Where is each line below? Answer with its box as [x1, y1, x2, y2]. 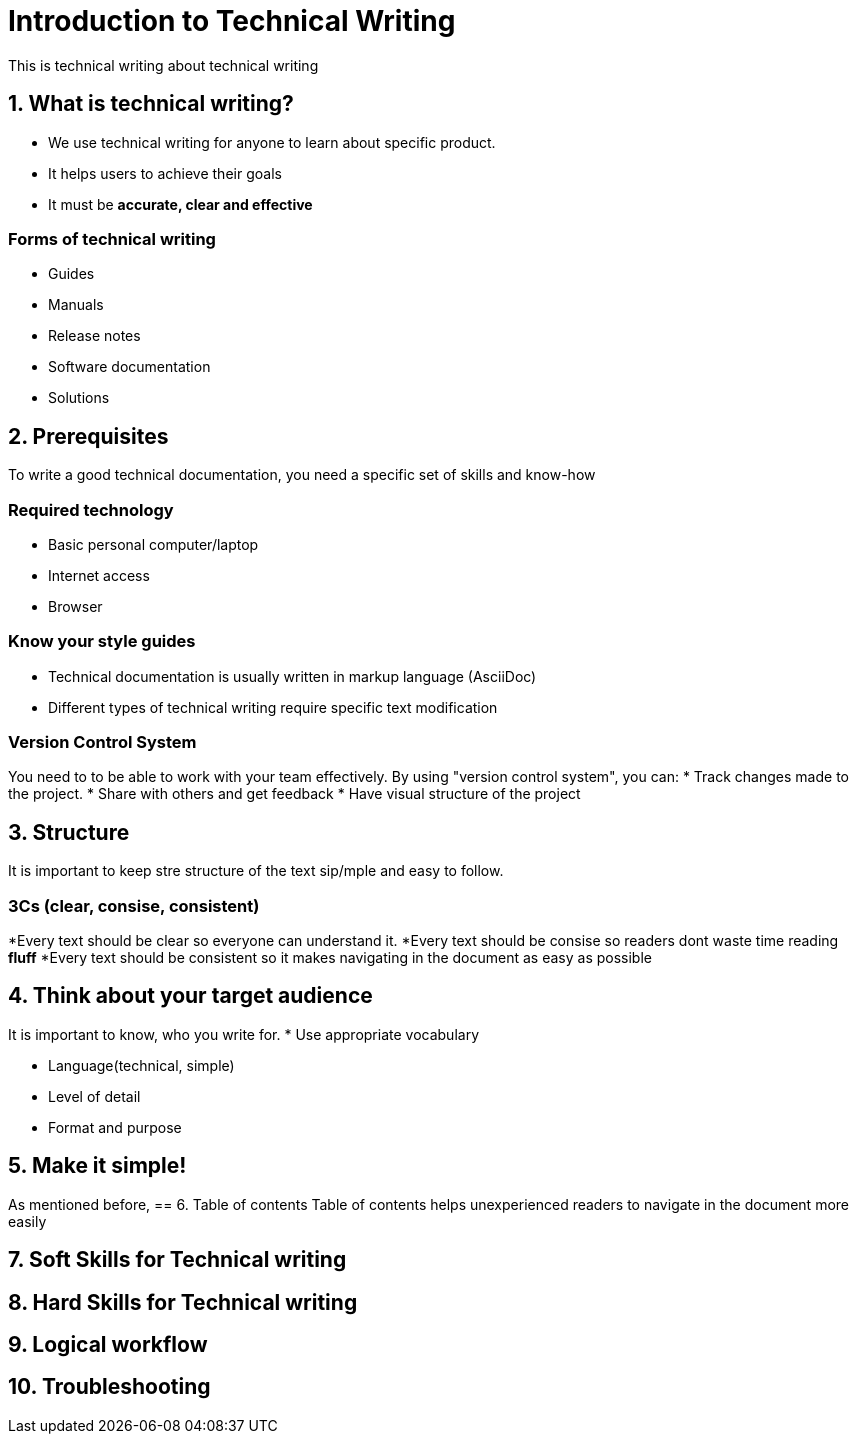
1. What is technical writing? [8, 91, 294, 117]
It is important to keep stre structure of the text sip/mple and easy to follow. [8, 862, 504, 880]
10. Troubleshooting [8, 1374, 211, 1400]
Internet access [48, 566, 150, 584]
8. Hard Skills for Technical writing [8, 1289, 358, 1315]
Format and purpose [48, 1118, 182, 1136]
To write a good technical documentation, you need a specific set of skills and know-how [8, 466, 596, 484]
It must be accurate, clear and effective [48, 195, 313, 213]
